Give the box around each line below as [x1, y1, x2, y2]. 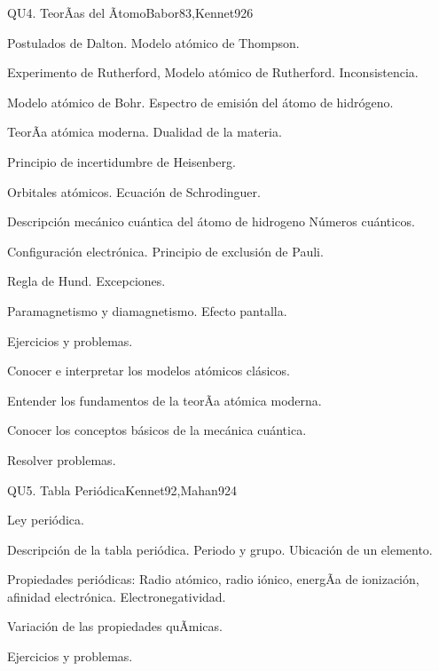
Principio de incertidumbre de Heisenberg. [7, 152, 236, 170]
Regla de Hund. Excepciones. [7, 272, 166, 290]
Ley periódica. [7, 510, 84, 529]
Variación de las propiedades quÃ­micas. [7, 617, 223, 635]
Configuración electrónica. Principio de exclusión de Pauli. [7, 241, 324, 260]
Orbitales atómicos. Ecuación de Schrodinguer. [7, 182, 261, 201]
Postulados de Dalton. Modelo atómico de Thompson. [7, 33, 300, 51]
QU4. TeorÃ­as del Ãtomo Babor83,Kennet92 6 [7, 4, 254, 21]
